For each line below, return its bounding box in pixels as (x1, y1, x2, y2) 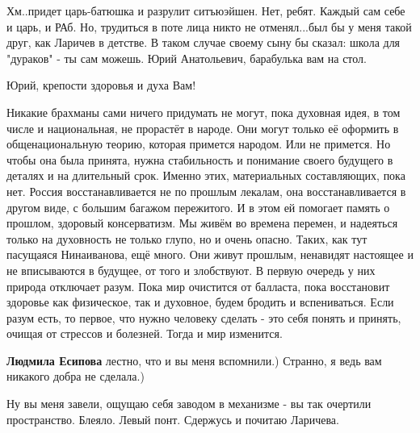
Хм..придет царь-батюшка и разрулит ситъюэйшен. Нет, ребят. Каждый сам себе (6, 2, 405, 19)
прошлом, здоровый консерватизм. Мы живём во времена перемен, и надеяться (6, 214, 398, 231)
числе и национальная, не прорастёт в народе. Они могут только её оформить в (6, 119, 399, 136)
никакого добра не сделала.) (6, 368, 145, 385)
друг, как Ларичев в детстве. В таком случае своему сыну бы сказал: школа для (6, 34, 401, 51)
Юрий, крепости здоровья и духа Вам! (6, 77, 196, 94)
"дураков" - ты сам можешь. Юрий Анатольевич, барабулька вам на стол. (6, 49, 367, 66)
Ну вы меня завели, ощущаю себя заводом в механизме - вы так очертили (6, 395, 372, 412)
